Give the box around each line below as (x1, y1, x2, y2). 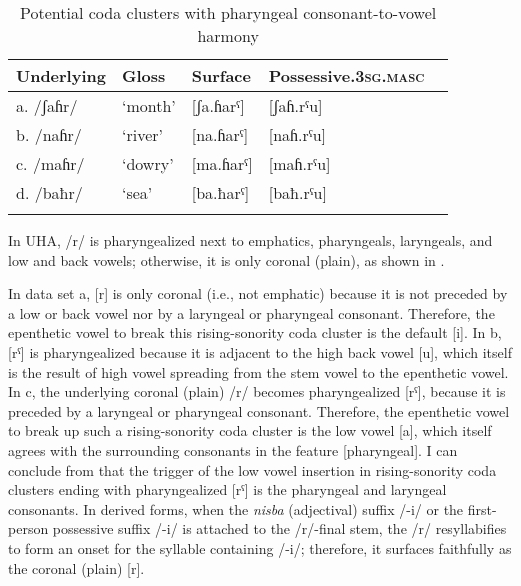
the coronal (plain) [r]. (8, 557, 145, 578)
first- (467, 498, 497, 519)
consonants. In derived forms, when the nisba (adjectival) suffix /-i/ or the (8, 498, 464, 519)
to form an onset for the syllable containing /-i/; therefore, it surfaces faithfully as (8, 537, 512, 558)
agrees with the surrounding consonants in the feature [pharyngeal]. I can (8, 439, 458, 460)
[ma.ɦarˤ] (191, 152, 253, 175)
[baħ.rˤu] (268, 181, 327, 204)
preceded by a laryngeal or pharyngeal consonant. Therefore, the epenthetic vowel (8, 400, 510, 421)
